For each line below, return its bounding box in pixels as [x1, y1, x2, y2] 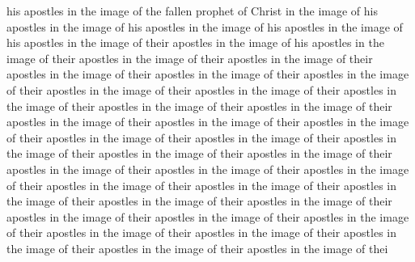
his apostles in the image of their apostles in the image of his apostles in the [6, 34, 384, 51]
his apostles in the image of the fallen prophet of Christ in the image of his [6, 2, 378, 19]
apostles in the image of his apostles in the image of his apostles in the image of [6, 18, 403, 35]
